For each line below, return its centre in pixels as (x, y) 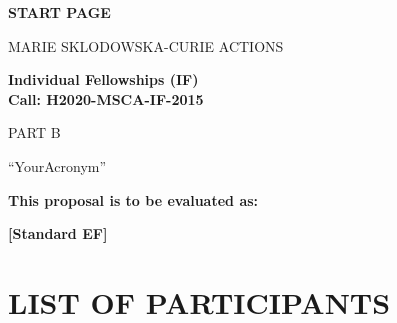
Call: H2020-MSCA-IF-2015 (106, 98)
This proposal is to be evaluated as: (133, 199)
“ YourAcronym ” (57, 165)
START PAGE (59, 12)
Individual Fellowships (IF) (103, 79)
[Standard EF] (58, 233)
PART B (34, 132)
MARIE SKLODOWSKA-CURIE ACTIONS (146, 45)
